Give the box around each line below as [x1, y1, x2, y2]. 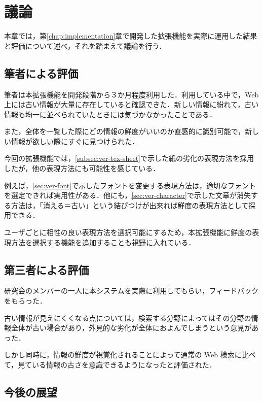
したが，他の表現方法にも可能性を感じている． [4, 163, 160, 174]
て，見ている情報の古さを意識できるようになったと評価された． [4, 359, 216, 370]
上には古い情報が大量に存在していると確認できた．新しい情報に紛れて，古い [4, 99, 259, 110]
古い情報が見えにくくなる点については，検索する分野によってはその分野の [4, 312, 251, 323]
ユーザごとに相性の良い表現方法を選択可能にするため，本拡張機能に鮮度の [4, 227, 252, 238]
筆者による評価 [4, 65, 79, 81]
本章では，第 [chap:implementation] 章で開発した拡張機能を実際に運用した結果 [4, 30, 257, 41]
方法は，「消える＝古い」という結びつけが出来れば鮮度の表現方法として [11, 199, 249, 210]
